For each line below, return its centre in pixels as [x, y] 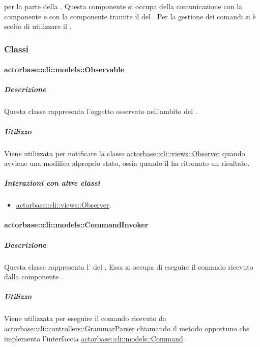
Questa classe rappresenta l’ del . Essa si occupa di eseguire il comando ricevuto [129, 266]
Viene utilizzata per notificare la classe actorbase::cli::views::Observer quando [125, 153]
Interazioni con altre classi [52, 183]
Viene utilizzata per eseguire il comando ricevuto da [85, 318]
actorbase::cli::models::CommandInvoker [76, 225]
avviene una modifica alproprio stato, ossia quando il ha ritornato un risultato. [127, 163]
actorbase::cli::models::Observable [64, 69]
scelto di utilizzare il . [38, 26]
